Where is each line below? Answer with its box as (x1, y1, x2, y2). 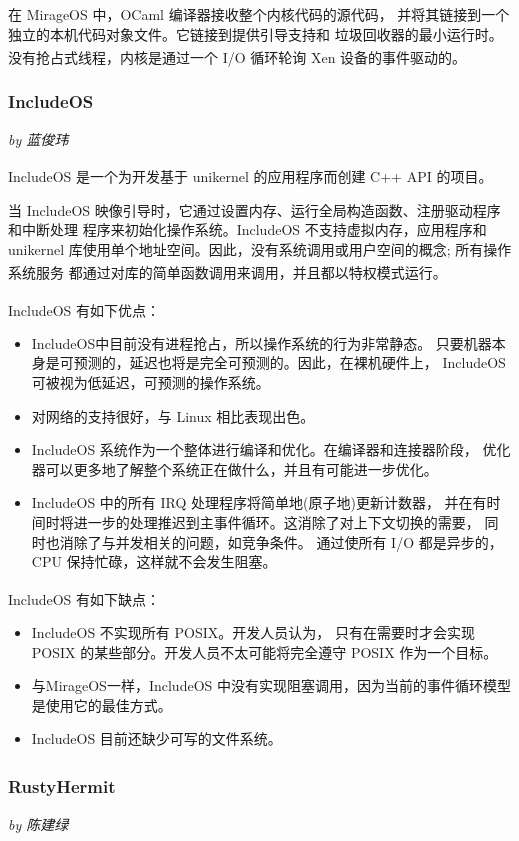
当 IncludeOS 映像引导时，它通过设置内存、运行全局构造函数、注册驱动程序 (8, 199, 501, 220)
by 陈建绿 (8, 813, 69, 834)
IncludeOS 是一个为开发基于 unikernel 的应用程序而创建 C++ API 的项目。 (8, 165, 493, 186)
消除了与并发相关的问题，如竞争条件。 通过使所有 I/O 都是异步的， (59, 531, 503, 552)
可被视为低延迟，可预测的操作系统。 (31, 371, 270, 392)
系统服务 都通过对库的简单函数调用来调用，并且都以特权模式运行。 (8, 261, 447, 282)
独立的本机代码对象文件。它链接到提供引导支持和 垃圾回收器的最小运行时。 (8, 23, 503, 44)
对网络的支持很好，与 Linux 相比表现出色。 (31, 405, 315, 426)
